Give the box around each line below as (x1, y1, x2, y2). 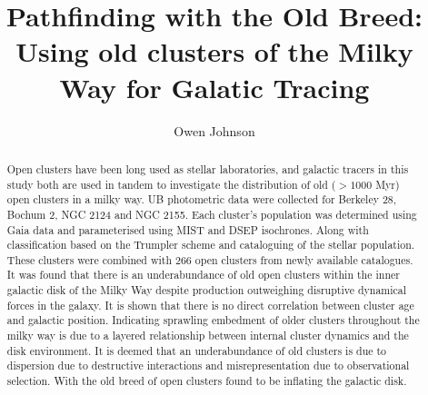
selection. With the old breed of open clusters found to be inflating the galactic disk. (6, 373, 407, 389)
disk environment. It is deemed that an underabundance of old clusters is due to (6, 342, 387, 358)
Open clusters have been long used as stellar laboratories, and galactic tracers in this (6, 161, 409, 176)
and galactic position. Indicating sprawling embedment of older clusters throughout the (6, 312, 420, 328)
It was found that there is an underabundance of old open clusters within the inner (6, 267, 400, 282)
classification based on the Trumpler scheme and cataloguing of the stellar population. (6, 237, 415, 252)
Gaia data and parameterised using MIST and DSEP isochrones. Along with (6, 222, 369, 237)
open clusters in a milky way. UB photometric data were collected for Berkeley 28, (6, 192, 397, 207)
